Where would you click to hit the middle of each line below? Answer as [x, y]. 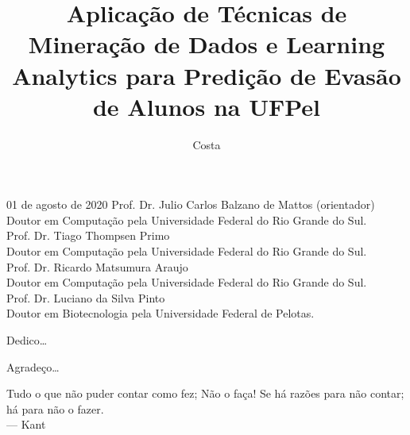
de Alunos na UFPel [207, 106]
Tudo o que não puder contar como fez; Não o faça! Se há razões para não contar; [205, 393]
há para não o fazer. [55, 408]
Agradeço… [33, 366]
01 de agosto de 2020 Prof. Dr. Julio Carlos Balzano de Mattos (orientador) [191, 204]
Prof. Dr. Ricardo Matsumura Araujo [97, 266]
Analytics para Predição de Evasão [207, 75]
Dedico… [27, 340]
